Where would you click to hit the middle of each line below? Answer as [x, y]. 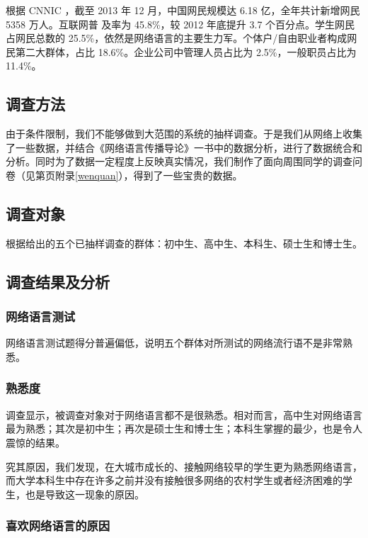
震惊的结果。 [35, 442]
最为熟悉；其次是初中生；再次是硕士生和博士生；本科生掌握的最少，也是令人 [184, 428]
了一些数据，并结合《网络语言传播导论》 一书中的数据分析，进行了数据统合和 [184, 147]
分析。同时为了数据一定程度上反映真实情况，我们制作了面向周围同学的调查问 [184, 161]
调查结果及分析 [58, 281]
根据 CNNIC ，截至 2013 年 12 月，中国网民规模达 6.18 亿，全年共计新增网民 [183, 10]
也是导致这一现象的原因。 [85, 494]
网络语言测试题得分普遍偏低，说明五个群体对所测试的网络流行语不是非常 [174, 343]
